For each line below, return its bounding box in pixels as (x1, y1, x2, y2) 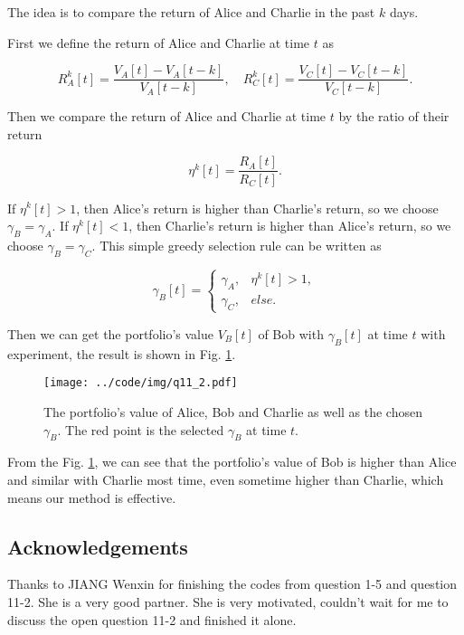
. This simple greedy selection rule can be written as (91, 235, 382, 254)
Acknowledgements (7, 532, 188, 560)
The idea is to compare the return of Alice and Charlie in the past (7, 3, 375, 21)
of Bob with (258, 324, 324, 343)
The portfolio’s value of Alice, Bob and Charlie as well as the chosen (43, 402, 422, 421)
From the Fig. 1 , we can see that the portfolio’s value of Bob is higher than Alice (7, 452, 457, 471)
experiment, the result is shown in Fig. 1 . (7, 344, 236, 363)
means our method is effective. (7, 488, 176, 507)
